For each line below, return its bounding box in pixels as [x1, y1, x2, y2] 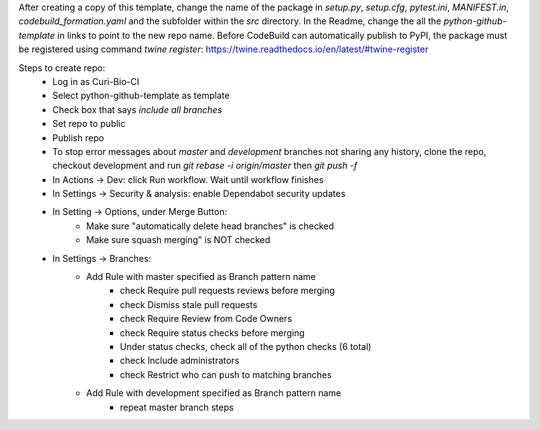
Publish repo [52, 131, 105, 144]
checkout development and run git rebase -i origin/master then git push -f [52, 160, 358, 172]
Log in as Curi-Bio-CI [52, 75, 140, 87]
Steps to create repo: [18, 61, 106, 74]
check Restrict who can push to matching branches [120, 368, 332, 380]
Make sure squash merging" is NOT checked [86, 234, 271, 246]
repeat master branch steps [120, 401, 234, 413]
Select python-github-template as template [52, 90, 230, 102]
